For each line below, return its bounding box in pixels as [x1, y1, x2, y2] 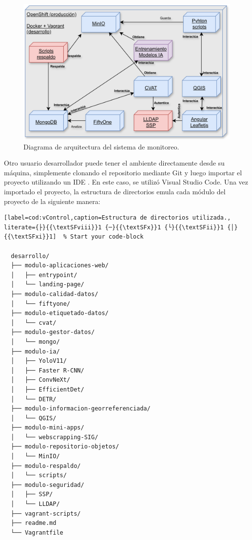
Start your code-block [70, 233, 144, 241]
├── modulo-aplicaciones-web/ [11, 262, 109, 269]
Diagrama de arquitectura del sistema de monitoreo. [23, 141, 179, 151]
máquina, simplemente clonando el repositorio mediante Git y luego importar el [4, 167, 242, 177]
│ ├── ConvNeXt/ [11, 376, 71, 384]
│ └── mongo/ [11, 338, 60, 345]
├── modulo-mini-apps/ [11, 424, 84, 431]
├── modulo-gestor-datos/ [11, 329, 95, 336]
